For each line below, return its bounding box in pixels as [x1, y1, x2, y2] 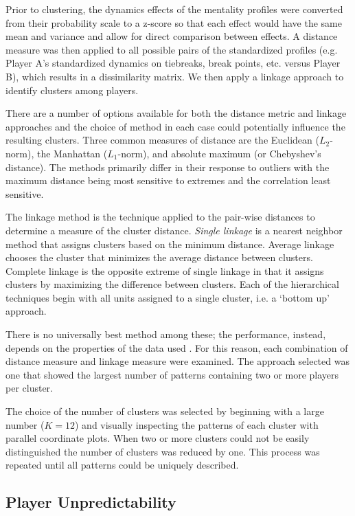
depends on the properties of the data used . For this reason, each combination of [5, 340, 348, 355]
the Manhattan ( [36, 146, 108, 160]
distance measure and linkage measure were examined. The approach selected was [5, 354, 350, 368]
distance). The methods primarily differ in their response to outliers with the [5, 159, 330, 174]
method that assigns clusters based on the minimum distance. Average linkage [5, 236, 334, 251]
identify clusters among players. [5, 82, 139, 97]
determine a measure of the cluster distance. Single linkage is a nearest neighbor [5, 223, 343, 237]
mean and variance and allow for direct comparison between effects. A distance [5, 29, 338, 43]
